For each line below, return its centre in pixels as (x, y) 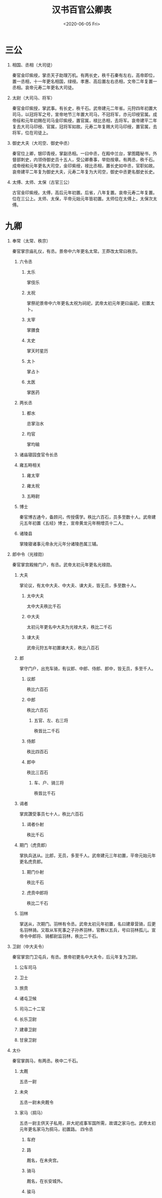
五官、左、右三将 (51, 720)
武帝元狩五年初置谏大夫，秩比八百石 (63, 648)
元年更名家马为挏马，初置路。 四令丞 (56, 1129)
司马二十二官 (32, 1009)
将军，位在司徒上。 (31, 132)
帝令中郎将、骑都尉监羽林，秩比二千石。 (60, 936)
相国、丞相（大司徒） (33, 65)
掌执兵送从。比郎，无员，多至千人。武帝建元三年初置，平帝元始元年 (88, 855)
